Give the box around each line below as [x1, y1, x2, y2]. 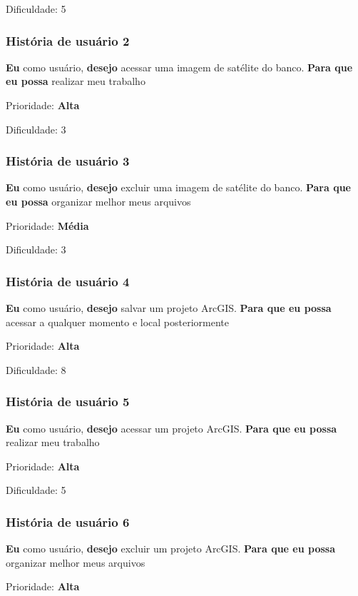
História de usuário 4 [6, 272, 130, 290]
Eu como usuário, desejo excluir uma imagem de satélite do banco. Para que [6, 180, 351, 195]
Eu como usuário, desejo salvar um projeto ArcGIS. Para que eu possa [6, 300, 332, 315]
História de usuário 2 [6, 31, 130, 49]
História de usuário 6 [6, 512, 130, 530]
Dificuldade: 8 [6, 362, 66, 377]
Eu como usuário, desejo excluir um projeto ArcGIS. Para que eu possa [6, 541, 336, 556]
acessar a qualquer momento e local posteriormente [6, 314, 230, 329]
